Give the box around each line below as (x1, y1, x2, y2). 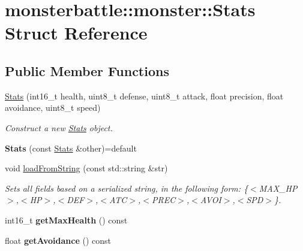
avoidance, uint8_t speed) (5, 101, 101, 114)
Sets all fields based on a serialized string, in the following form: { (5, 182, 248, 194)
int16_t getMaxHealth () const (5, 213, 128, 226)
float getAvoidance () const (5, 234, 111, 246)
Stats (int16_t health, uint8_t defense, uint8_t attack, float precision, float (5, 89, 284, 102)
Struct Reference (5, 20, 148, 45)
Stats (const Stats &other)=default (5, 141, 137, 154)
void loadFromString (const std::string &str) (5, 162, 168, 174)
